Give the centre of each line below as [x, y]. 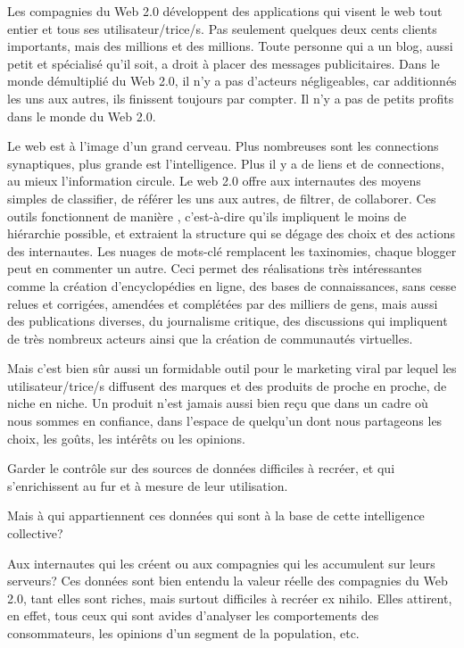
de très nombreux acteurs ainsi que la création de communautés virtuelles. [210, 338]
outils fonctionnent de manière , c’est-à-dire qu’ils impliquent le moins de [207, 216]
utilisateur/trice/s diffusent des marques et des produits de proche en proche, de [227, 385]
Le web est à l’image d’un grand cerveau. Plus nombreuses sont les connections [223, 146]
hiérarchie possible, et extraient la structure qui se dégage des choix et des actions [231, 233]
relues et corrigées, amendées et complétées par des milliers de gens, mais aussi [223, 303]
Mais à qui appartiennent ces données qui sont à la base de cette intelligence [216, 515]
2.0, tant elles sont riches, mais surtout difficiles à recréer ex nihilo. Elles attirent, [230, 598]
